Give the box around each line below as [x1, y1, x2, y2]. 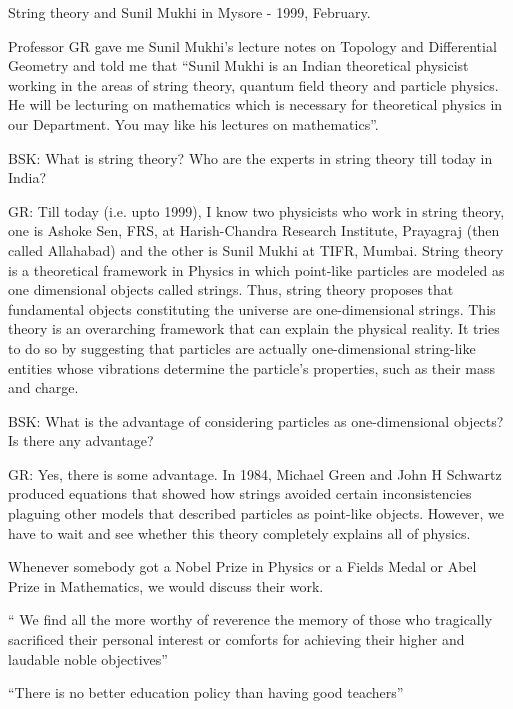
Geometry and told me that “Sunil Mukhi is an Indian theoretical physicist [8, 55, 469, 76]
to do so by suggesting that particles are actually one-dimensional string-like [8, 337, 476, 358]
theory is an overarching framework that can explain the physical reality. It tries [8, 318, 500, 339]
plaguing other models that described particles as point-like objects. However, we [8, 503, 504, 524]
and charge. [8, 377, 79, 398]
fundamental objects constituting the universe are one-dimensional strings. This [8, 298, 496, 319]
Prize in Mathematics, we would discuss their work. [8, 575, 324, 596]
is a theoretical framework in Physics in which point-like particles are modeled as [8, 259, 505, 280]
